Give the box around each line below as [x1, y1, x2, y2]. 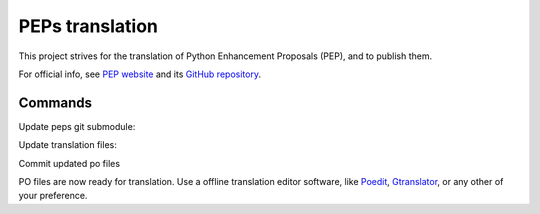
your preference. [18, 190, 88, 202]
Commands [18, 94, 93, 111]
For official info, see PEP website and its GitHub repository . [18, 68, 262, 80]
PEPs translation [18, 15, 159, 37]
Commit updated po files [18, 157, 120, 169]
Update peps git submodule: [18, 120, 136, 132]
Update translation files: [18, 139, 117, 151]
